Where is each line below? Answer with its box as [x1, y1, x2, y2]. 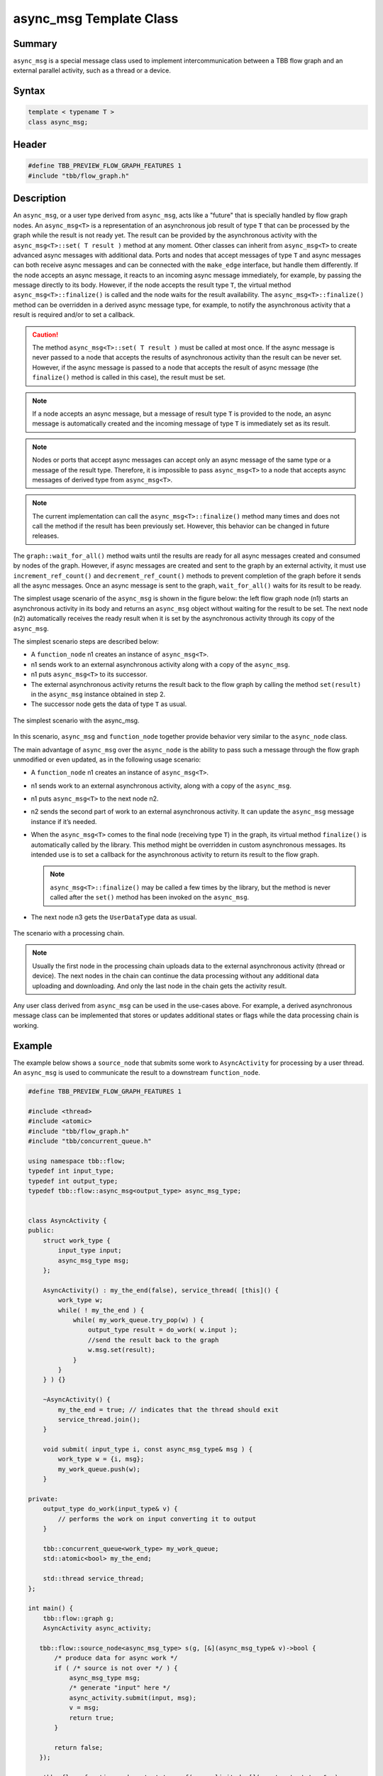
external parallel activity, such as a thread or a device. [13, 66, 172, 75]
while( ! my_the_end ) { [57, 1306, 145, 1314]
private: [28, 1495, 59, 1503]
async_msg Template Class [13, 11, 179, 26]
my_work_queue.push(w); [57, 1465, 141, 1473]
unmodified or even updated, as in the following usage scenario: [13, 755, 201, 764]
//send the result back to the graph [87, 1336, 219, 1344]
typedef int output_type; [28, 1176, 118, 1185]
